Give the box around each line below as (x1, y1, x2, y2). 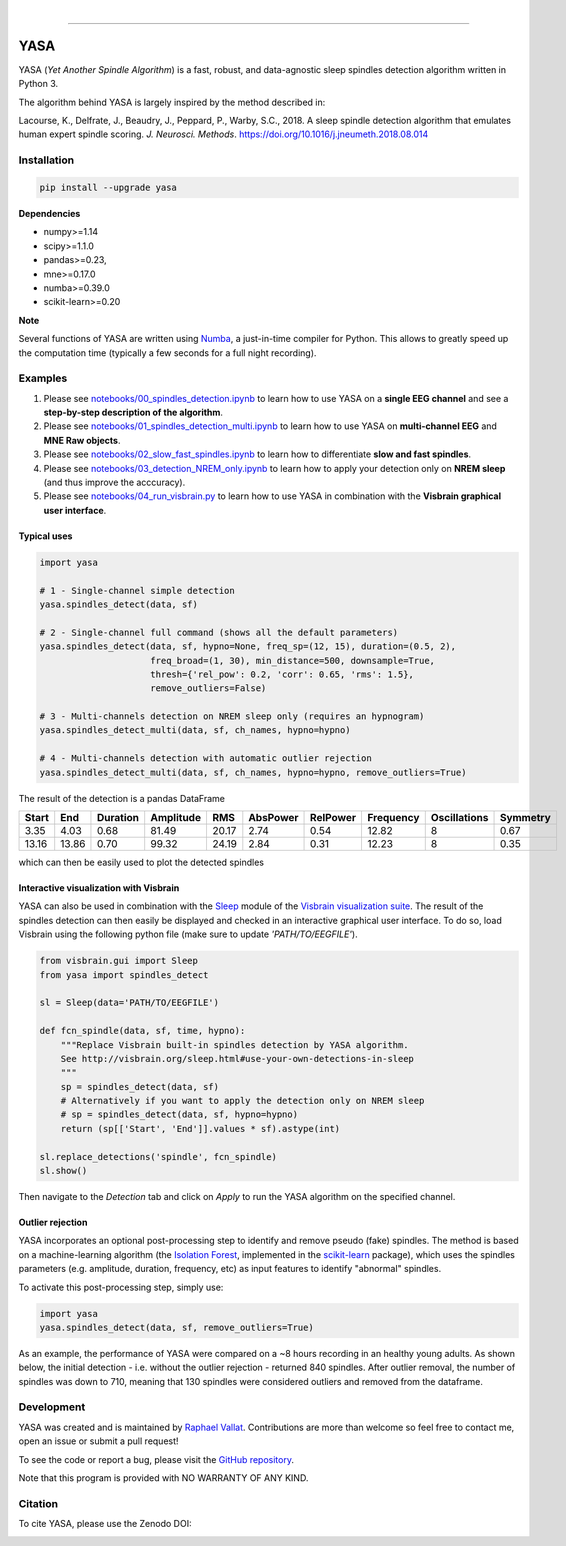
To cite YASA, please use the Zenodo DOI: (18, 1518, 192, 1530)
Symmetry (499, 811, 552, 824)
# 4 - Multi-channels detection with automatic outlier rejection (39, 753, 372, 764)
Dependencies (18, 208, 81, 219)
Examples (18, 371, 68, 385)
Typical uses (18, 530, 73, 542)
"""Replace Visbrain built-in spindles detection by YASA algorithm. (60, 1039, 409, 1050)
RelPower (310, 811, 357, 824)
